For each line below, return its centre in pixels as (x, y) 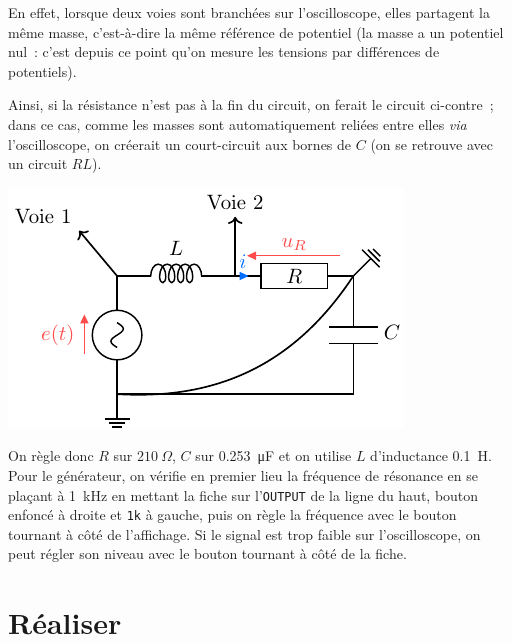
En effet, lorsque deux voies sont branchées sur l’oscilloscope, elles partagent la (249, 12)
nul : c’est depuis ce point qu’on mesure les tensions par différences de (224, 51)
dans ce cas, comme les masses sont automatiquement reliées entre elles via (237, 123)
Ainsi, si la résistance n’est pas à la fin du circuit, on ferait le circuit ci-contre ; (251, 104)
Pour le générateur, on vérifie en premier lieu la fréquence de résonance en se (243, 474)
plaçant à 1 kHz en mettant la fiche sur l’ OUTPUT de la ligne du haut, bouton (243, 494)
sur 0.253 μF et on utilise (273, 455)
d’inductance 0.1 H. (431, 455)
